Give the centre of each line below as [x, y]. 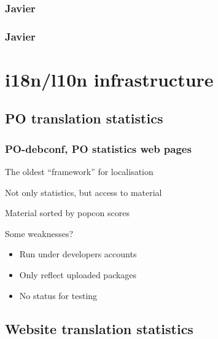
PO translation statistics [84, 118]
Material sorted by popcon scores [67, 213]
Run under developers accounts [78, 254]
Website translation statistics [99, 328]
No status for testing [58, 295]
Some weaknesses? [39, 233]
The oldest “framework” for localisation [79, 172]
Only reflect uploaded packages [78, 275]
